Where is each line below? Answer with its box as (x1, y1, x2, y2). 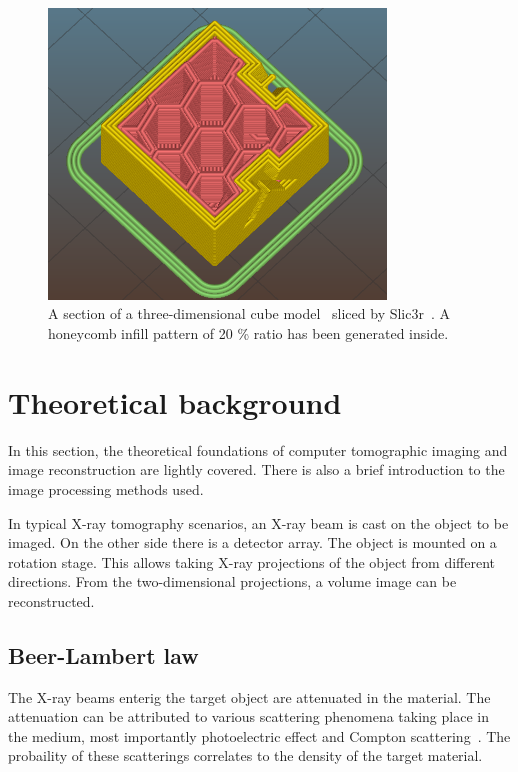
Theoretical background (8, 381, 342, 422)
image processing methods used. (8, 478, 204, 499)
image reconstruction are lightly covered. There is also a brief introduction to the (8, 459, 505, 480)
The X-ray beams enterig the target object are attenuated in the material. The (8, 686, 491, 707)
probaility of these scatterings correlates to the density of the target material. (8, 745, 483, 766)
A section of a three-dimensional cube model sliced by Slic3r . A (48, 303, 451, 324)
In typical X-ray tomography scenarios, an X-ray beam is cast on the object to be (8, 512, 509, 533)
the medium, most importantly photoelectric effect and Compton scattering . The (8, 725, 511, 746)
